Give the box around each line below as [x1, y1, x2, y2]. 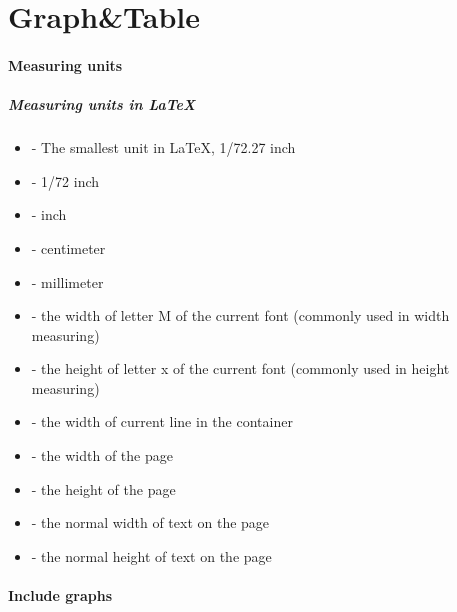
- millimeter [31, 271, 104, 292]
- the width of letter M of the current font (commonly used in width [31, 305, 450, 326]
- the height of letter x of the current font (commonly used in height [31, 358, 450, 379]
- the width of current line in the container [31, 411, 293, 432]
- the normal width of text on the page [31, 512, 270, 533]
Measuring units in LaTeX [8, 94, 196, 115]
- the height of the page [31, 478, 176, 499]
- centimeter [31, 237, 106, 258]
